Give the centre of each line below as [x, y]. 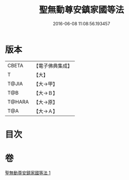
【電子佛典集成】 [53, 66]
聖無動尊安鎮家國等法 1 [28, 173]
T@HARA [18, 102]
